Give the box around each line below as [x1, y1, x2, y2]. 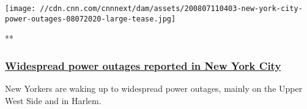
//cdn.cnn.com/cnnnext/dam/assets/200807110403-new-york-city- [40, 4, 303, 13]
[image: [5, 4, 36, 13]
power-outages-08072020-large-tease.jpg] [5, 14, 176, 23]
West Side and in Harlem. [5, 94, 102, 107]
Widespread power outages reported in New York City [5, 58, 281, 73]
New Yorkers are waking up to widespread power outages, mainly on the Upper [5, 82, 303, 95]
